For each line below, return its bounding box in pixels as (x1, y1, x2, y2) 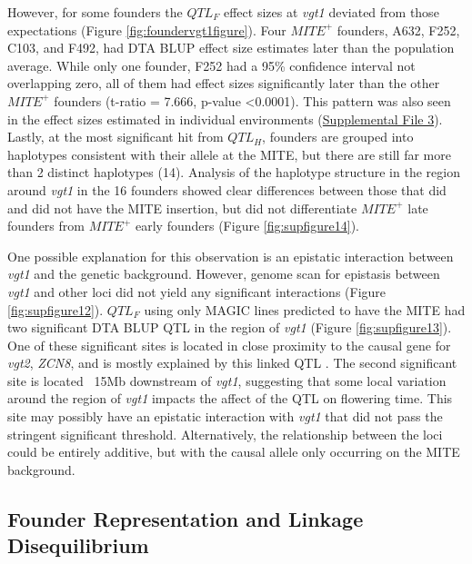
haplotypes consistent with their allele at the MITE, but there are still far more (7, 144, 451, 163)
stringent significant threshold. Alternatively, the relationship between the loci (7, 424, 443, 443)
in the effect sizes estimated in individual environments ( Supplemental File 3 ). (7, 109, 443, 128)
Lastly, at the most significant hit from (7, 127, 224, 146)
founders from (7, 216, 85, 235)
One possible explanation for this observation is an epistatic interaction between (7, 246, 454, 265)
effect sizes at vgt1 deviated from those (223, 3, 439, 21)
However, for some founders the (7, 3, 183, 21)
